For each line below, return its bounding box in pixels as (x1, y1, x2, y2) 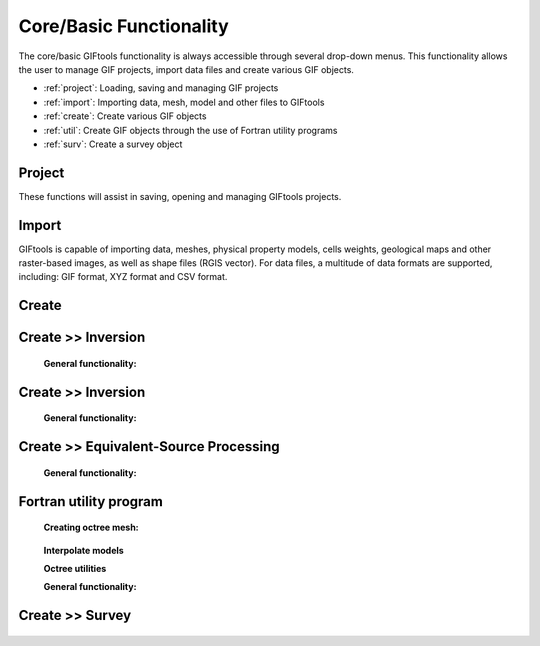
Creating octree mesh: (43, 521, 139, 534)
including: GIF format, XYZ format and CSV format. (18, 271, 228, 283)
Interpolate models (43, 544, 124, 556)
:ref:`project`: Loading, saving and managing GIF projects (43, 82, 279, 94)
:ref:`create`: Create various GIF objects (43, 110, 207, 122)
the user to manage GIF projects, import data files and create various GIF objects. (18, 63, 355, 75)
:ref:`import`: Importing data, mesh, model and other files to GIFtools (43, 96, 325, 108)
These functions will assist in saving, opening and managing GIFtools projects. (18, 190, 342, 202)
